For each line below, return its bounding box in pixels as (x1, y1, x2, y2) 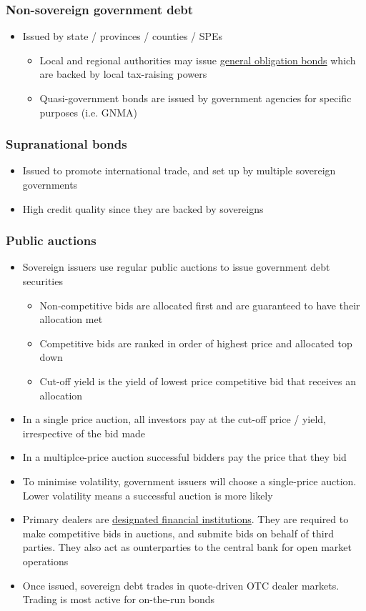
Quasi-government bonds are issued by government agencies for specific (39, 91, 352, 105)
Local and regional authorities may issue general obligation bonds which (39, 52, 356, 67)
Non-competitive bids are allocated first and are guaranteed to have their (39, 297, 360, 312)
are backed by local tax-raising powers (39, 66, 207, 81)
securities (22, 274, 63, 288)
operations (22, 553, 69, 568)
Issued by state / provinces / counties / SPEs (22, 29, 223, 44)
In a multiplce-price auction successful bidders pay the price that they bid (22, 449, 347, 465)
